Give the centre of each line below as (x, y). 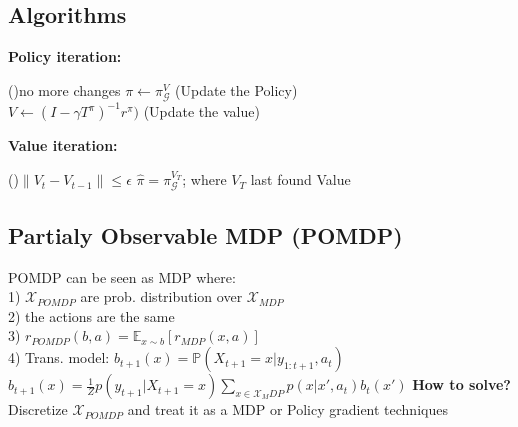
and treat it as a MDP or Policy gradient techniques (287, 409)
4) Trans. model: (59, 357)
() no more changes (64, 89)
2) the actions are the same (91, 315)
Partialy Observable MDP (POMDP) (205, 234)
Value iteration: (63, 145)
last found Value (300, 179)
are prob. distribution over (161, 296)
